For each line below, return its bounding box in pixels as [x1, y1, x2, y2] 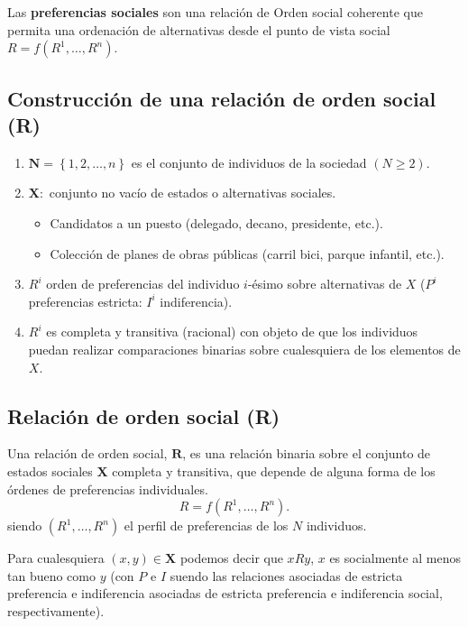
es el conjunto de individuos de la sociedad [131, 152, 367, 171]
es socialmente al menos [329, 549, 462, 567]
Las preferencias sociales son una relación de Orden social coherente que [7, 3, 423, 21]
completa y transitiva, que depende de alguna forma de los [112, 461, 436, 480]
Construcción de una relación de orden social [7, 84, 436, 112]
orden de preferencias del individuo [46, 274, 240, 293]
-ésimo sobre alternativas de [247, 274, 402, 293]
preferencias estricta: [28, 291, 142, 310]
